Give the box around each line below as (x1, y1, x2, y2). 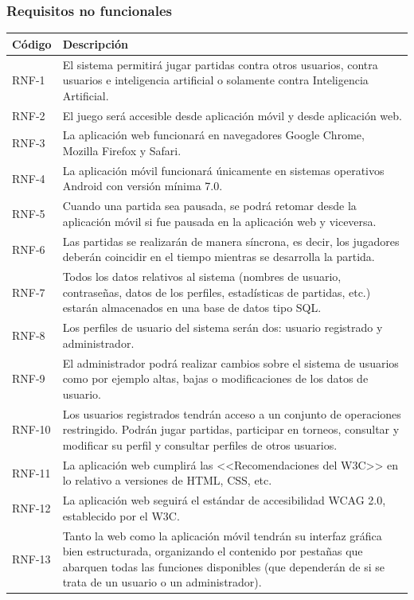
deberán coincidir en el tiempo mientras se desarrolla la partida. (62, 248, 375, 265)
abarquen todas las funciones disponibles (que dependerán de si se (62, 558, 385, 575)
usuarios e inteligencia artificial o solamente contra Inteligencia (62, 72, 369, 88)
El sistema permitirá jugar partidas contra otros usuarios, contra (62, 56, 378, 72)
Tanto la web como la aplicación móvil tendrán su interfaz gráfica (62, 527, 382, 544)
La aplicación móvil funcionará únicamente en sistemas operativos (62, 162, 385, 178)
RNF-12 (12, 499, 51, 516)
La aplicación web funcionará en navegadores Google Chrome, (62, 127, 365, 143)
